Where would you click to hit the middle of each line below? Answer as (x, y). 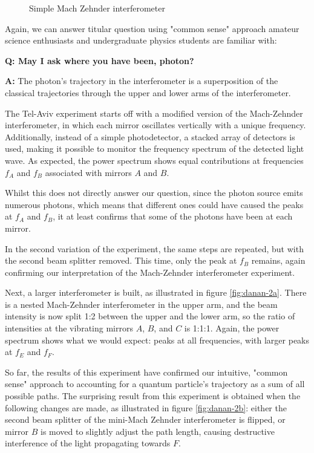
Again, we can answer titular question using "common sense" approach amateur (152, 28)
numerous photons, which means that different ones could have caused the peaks (154, 204)
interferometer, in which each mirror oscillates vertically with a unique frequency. (155, 125)
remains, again (278, 260)
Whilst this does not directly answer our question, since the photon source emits (154, 193)
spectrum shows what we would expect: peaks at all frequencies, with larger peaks (157, 340)
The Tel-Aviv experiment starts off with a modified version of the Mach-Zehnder (154, 113)
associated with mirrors (88, 172)
